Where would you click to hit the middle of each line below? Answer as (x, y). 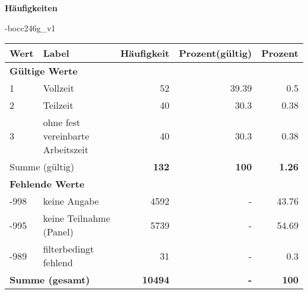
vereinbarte (66, 136)
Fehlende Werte (47, 184)
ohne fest (62, 122)
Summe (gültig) (42, 167)
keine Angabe (71, 201)
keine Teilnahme (76, 218)
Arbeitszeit (66, 150)
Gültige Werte (44, 71)
